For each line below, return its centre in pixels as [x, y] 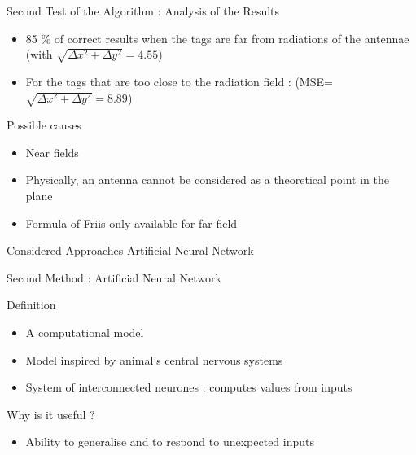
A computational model [85, 332]
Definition [31, 305]
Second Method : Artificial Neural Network [114, 277]
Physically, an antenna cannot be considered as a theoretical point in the [207, 179]
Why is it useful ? [51, 414]
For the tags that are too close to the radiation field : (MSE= [179, 81]
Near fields [52, 152]
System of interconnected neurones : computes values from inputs [189, 387]
